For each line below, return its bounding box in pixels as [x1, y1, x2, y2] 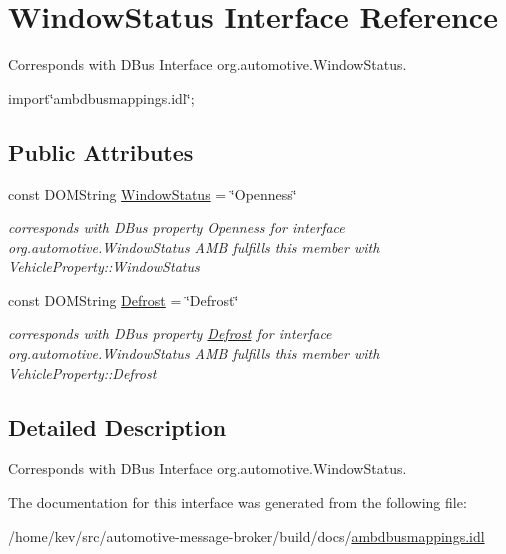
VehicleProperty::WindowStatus [8, 256, 200, 277]
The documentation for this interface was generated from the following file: [8, 492, 467, 513]
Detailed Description [8, 411, 227, 442]
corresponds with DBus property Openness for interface [8, 217, 345, 238]
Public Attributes [8, 136, 194, 167]
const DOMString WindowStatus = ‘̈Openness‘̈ [8, 183, 297, 204]
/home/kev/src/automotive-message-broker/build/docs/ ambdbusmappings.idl [8, 525, 485, 546]
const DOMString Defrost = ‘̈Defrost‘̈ [8, 289, 239, 310]
